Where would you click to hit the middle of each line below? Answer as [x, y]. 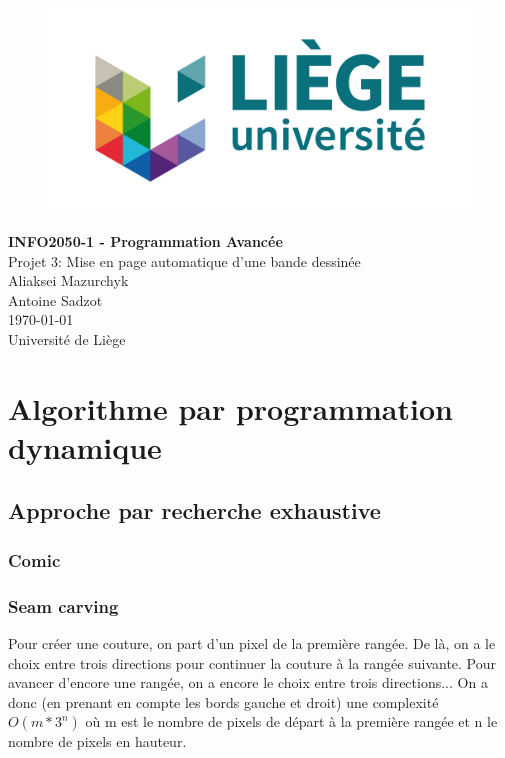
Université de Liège [67, 338]
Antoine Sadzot [55, 299]
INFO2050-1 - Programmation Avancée [145, 240]
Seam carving [63, 605]
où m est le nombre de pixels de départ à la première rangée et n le [291, 721]
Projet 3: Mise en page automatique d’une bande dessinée [184, 260]
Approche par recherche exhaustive [194, 510]
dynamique [85, 446]
